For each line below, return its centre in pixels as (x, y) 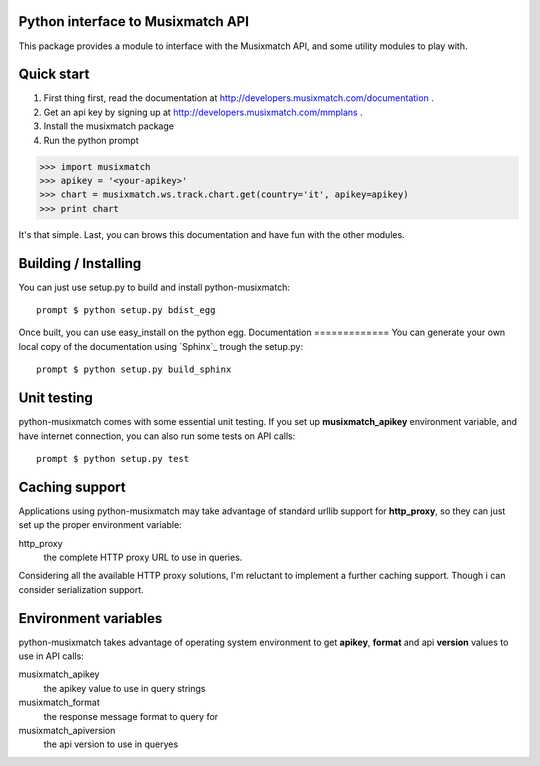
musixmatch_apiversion (67, 730)
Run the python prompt (91, 140)
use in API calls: (51, 656)
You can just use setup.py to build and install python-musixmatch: (154, 287)
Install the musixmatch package (109, 126)
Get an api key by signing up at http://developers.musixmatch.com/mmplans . (203, 112)
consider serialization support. (81, 589)
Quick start (54, 74)
